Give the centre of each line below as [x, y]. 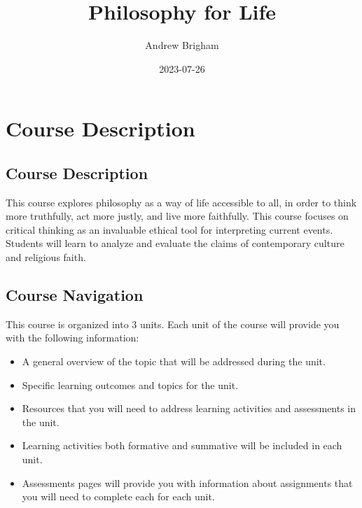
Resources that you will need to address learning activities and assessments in [189, 408]
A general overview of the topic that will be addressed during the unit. [174, 361]
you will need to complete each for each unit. [118, 496]
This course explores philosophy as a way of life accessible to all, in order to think [181, 202]
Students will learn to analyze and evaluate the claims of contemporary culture [175, 243]
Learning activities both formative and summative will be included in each [182, 445]
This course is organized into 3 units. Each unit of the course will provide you [173, 324]
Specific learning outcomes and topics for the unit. [130, 384]
